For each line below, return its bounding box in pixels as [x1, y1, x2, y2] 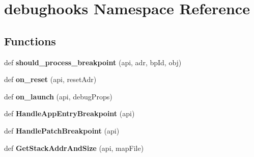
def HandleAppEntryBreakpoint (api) [4, 108, 135, 119]
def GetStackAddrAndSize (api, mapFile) [4, 142, 144, 153]
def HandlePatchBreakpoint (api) [4, 125, 120, 136]
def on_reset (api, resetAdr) [4, 74, 97, 85]
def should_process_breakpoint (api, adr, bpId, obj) [4, 57, 182, 67]
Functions [4, 33, 56, 48]
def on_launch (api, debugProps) [4, 91, 112, 101]
